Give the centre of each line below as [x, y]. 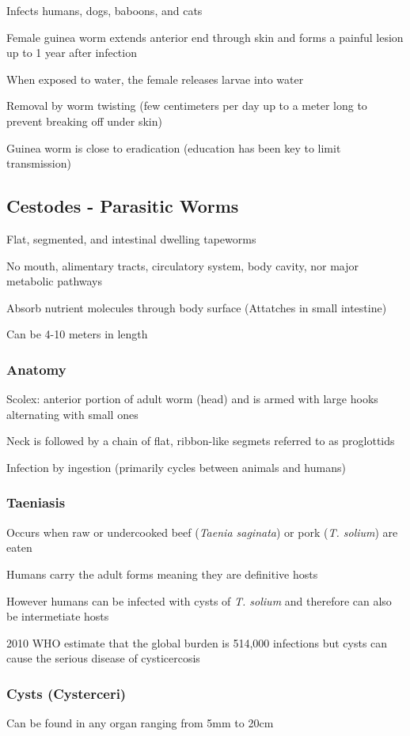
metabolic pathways [55, 281]
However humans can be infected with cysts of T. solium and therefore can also [199, 600]
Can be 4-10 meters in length [77, 334]
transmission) [39, 163]
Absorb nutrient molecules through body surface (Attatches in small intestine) [197, 307]
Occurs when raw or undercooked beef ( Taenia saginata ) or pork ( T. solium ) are [202, 532]
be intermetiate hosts [58, 616]
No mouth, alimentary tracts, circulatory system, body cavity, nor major [182, 265]
